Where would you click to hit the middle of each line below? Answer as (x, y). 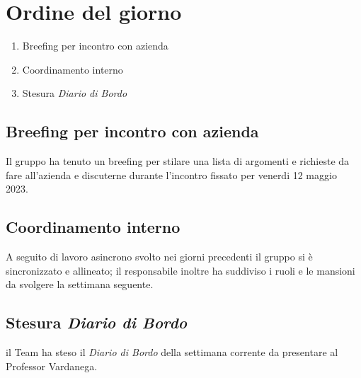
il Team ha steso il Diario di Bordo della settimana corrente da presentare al (172, 352)
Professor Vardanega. (52, 366)
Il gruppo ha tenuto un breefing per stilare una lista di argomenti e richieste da (178, 161)
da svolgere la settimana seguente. (80, 284)
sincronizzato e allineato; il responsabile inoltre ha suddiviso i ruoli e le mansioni (180, 270)
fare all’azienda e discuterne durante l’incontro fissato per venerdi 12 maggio (171, 174)
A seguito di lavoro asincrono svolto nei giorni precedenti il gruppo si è (159, 257)
